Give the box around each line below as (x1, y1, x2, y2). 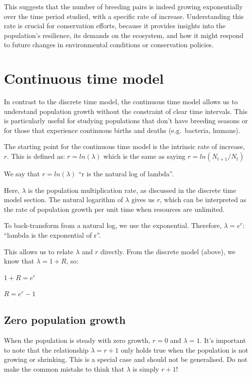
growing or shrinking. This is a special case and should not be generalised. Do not (4, 354, 248, 364)
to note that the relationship (4, 344, 89, 355)
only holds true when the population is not (120, 344, 249, 355)
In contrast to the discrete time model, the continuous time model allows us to (4, 96, 238, 107)
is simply (133, 363, 159, 374)
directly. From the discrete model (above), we (100, 246, 235, 256)
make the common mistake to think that (4, 363, 124, 374)
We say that (4, 169, 40, 179)
